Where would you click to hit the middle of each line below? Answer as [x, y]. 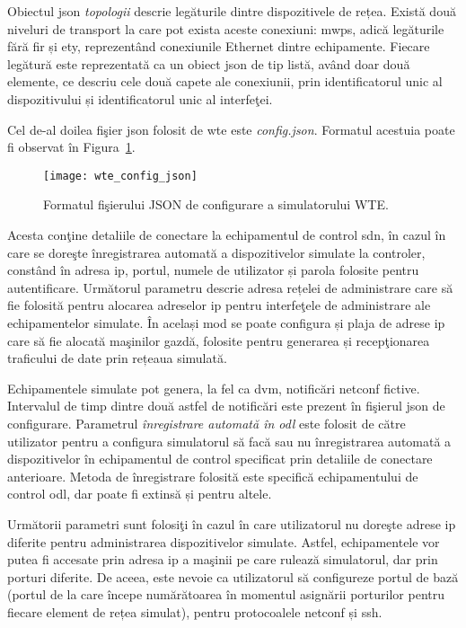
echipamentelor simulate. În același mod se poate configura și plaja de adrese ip [226, 322]
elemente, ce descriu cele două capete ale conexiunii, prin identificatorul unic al [225, 81]
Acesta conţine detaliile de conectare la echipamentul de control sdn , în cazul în [227, 234]
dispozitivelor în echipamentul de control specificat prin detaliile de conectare [220, 459]
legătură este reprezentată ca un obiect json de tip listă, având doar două [209, 63]
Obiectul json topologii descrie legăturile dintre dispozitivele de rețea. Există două [232, 11]
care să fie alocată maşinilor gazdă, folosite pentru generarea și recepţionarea [219, 340]
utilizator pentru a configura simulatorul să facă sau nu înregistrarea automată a [229, 441]
